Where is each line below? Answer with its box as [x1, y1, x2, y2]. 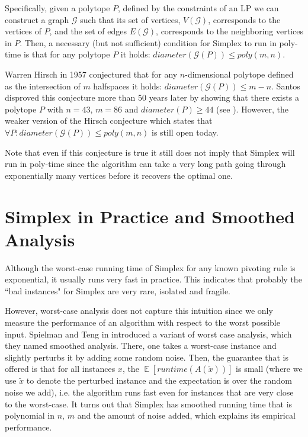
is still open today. [152, 126, 219, 138]
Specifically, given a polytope [5, 2, 110, 14]
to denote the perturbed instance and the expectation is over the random [26, 374, 292, 387]
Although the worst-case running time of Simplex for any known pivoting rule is [5, 261, 296, 274]
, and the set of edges [49, 25, 127, 37]
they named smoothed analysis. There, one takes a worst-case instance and [5, 339, 277, 352]
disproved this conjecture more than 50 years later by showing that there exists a [5, 91, 299, 104]
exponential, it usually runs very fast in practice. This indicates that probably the [5, 273, 302, 285]
